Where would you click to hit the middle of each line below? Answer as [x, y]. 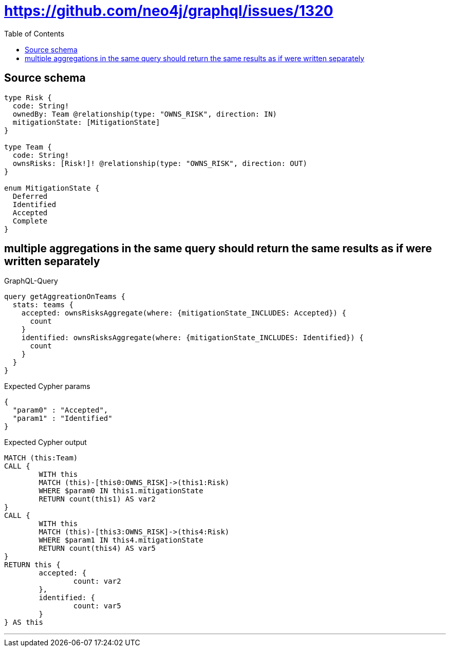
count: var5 [97, 606]
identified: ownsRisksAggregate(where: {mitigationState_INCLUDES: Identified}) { [192, 338]
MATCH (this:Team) [41, 458]
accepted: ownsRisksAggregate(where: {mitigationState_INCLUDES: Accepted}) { [184, 313]
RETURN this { [32, 565]
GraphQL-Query [31, 281]
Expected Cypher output [45, 442]
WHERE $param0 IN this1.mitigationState [121, 491]
